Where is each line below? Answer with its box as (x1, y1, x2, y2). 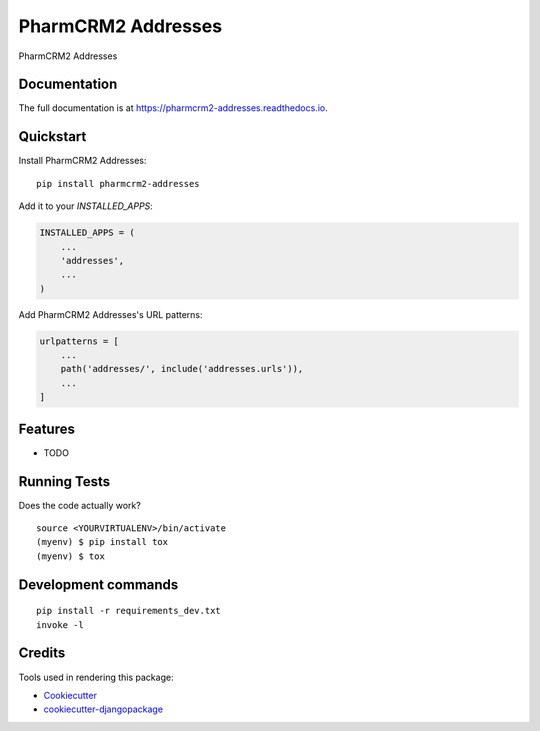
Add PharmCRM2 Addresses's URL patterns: (18, 308, 204, 320)
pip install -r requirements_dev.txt (36, 605, 222, 617)
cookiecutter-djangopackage (43, 703, 164, 715)
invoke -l (36, 619, 84, 630)
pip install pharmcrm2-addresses (36, 178, 200, 189)
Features (18, 420, 75, 437)
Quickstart (18, 128, 87, 145)
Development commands (18, 576, 179, 593)
